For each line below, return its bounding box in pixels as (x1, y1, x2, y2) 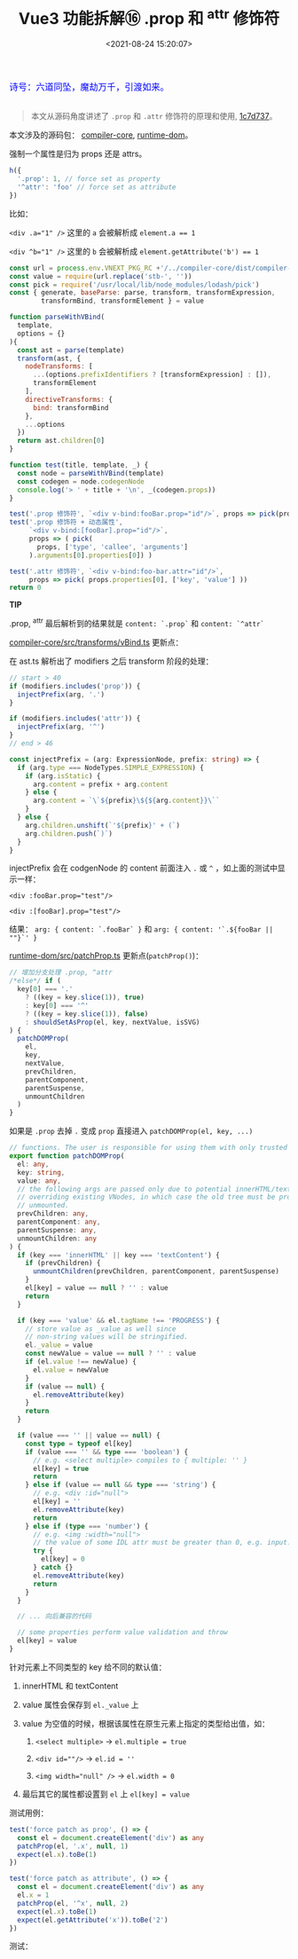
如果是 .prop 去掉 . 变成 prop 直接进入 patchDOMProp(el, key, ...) (9, 1126, 254, 1137)
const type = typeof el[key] (25, 1439, 133, 1448)
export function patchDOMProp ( (9, 1152, 125, 1160)
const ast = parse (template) (17, 345, 125, 355)
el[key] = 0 (41, 1554, 86, 1564)
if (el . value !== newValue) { (25, 1357, 137, 1366)
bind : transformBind (32, 403, 109, 413)
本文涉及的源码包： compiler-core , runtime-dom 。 (9, 130, 193, 140)
